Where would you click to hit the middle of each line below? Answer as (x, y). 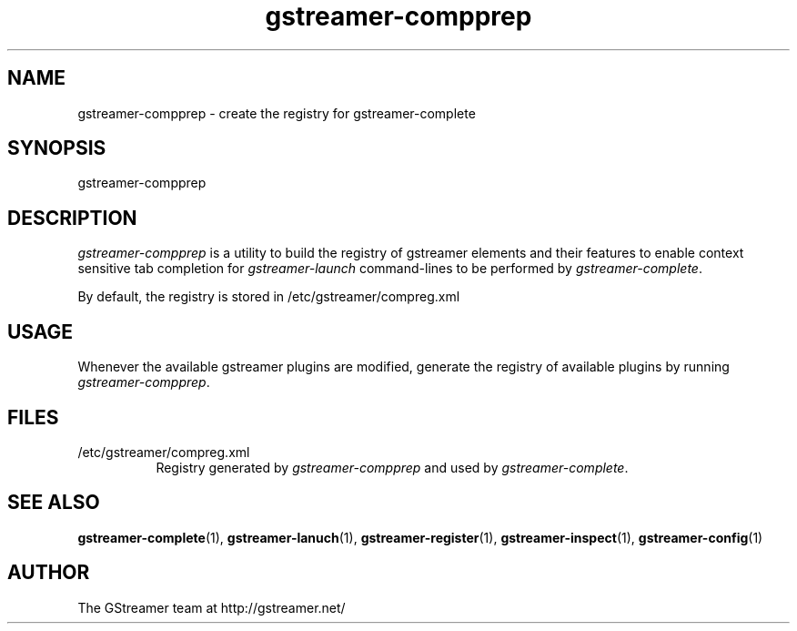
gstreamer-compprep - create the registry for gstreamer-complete (277, 113)
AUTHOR (49, 573)
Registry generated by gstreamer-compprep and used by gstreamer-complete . (392, 467)
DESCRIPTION (72, 218)
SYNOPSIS (57, 148)
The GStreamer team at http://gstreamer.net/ (212, 607)
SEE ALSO (54, 503)
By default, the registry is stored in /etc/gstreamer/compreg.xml (269, 297)
